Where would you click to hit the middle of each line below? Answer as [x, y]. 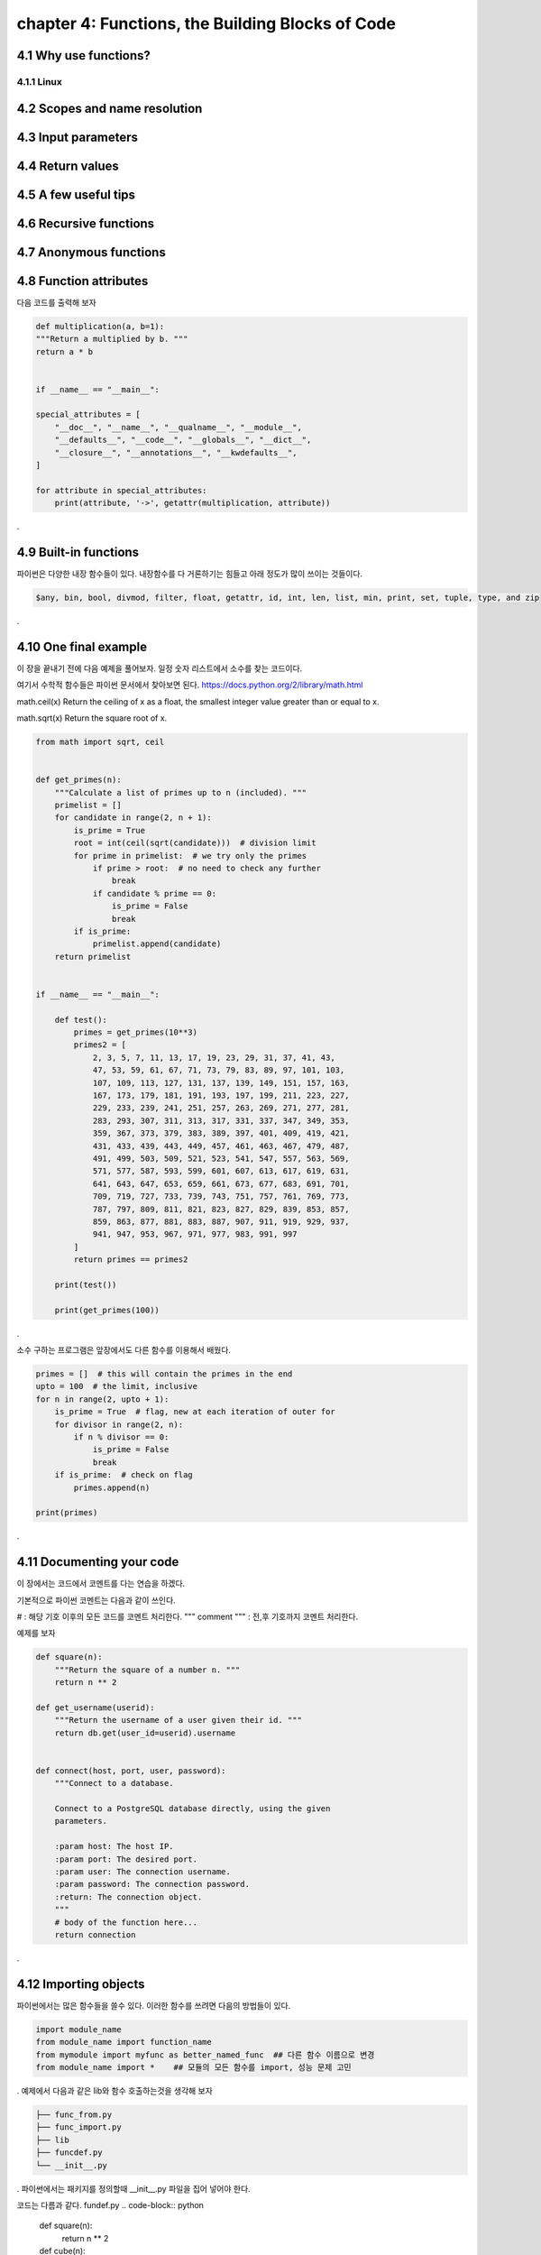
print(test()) [86, 1284]
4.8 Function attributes [83, 281]
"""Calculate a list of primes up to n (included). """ [181, 792]
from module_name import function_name [124, 2042]
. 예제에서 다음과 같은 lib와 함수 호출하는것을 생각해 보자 [115, 2091]
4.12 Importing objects [81, 1984]
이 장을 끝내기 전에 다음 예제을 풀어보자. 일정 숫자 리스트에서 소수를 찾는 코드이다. [160, 668]
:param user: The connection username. [143, 1872]
